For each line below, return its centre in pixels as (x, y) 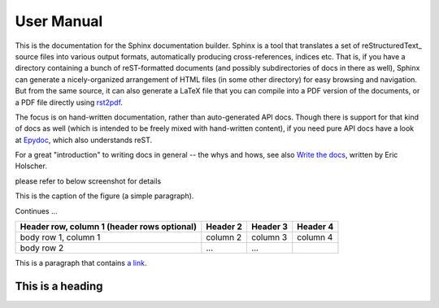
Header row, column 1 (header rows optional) (108, 227)
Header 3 (269, 227)
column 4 (315, 237)
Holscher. (31, 166)
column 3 (269, 237)
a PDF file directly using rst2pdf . (69, 102)
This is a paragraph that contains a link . (81, 263)
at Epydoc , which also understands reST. (84, 140)
